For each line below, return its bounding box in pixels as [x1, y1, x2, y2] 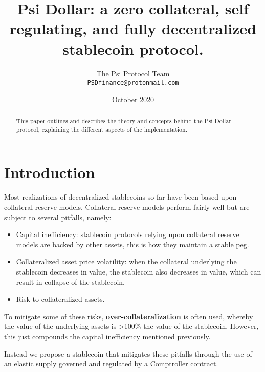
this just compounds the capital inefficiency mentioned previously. [4, 330, 211, 341]
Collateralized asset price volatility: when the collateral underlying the [16, 256, 237, 267]
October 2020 [112, 93, 154, 104]
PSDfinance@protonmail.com [87, 79, 179, 87]
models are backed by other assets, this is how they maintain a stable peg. [16, 239, 249, 249]
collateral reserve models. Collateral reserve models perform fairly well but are [4, 201, 250, 212]
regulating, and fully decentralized [9, 18, 257, 39]
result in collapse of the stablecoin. [16, 276, 125, 287]
